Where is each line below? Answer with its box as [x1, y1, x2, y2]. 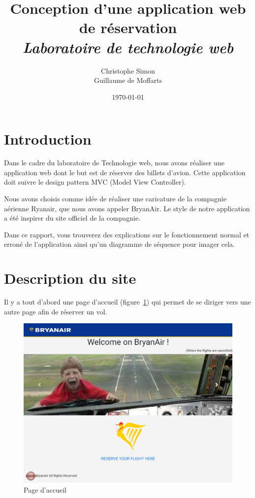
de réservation [79, 17, 177, 38]
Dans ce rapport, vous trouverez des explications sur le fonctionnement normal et [4, 229, 250, 239]
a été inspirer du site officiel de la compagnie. [4, 213, 141, 223]
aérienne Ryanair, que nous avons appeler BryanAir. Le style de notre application [4, 203, 250, 213]
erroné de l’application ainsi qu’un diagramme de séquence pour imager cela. [4, 239, 235, 249]
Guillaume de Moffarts [94, 75, 162, 85]
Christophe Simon [101, 65, 155, 76]
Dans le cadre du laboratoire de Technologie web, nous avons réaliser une [4, 157, 224, 168]
